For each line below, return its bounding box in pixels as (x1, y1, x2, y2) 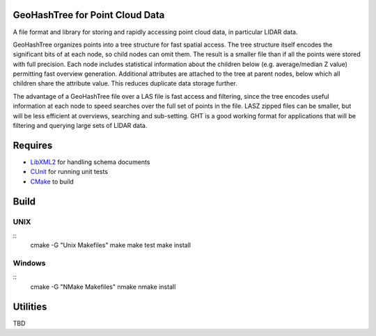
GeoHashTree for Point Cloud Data (13, 9, 165, 21)
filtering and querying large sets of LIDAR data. (13, 122, 148, 130)
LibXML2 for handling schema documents (30, 157, 150, 166)
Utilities (13, 301, 47, 312)
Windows (13, 258, 46, 268)
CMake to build (30, 177, 75, 186)
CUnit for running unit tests (30, 168, 108, 176)
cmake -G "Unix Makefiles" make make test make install (30, 241, 191, 250)
